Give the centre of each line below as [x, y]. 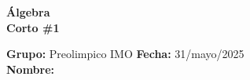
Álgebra [28, 12]
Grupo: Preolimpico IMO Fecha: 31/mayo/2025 [125, 54]
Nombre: [31, 69]
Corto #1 [33, 27]
